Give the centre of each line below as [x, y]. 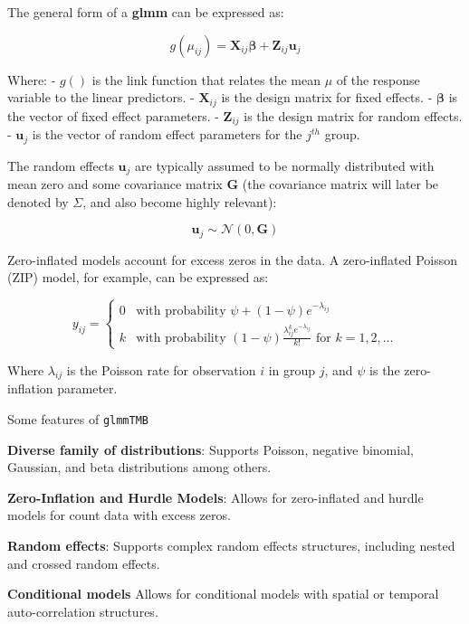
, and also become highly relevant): [180, 201]
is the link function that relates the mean [206, 79]
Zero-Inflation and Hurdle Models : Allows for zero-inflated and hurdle [215, 497]
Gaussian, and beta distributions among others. [139, 467]
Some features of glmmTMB [78, 419]
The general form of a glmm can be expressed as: [146, 12]
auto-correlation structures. [83, 611]
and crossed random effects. [84, 563]
